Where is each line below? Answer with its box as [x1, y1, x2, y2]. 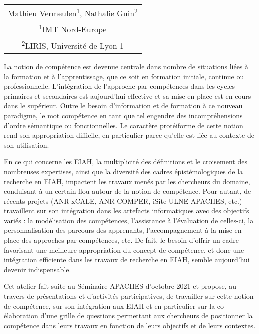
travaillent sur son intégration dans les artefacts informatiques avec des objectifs [4, 205, 249, 216]
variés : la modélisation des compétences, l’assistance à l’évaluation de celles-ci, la [4, 215, 254, 225]
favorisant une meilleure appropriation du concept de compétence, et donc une [4, 244, 244, 255]
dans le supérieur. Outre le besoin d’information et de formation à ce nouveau [4, 100, 243, 111]
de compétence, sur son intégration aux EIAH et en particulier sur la [4, 300, 215, 311]
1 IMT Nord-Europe [39, 22, 107, 35]
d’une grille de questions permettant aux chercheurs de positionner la [40, 310, 253, 321]
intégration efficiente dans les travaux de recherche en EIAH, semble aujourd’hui [4, 254, 250, 265]
